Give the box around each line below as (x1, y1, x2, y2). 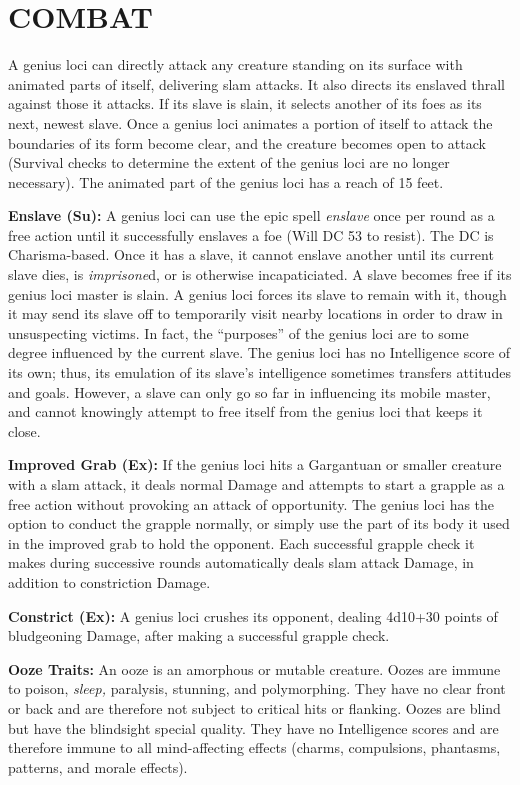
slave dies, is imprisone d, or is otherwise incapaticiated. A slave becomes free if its (8, 264, 512, 285)
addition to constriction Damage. (8, 571, 211, 592)
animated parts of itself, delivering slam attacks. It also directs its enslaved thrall (8, 73, 505, 94)
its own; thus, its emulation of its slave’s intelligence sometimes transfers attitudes (8, 362, 511, 383)
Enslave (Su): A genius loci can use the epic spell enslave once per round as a (8, 205, 495, 226)
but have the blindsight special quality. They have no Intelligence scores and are (8, 717, 499, 738)
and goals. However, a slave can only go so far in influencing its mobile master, (8, 381, 491, 402)
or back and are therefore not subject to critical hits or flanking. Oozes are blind (8, 697, 501, 718)
